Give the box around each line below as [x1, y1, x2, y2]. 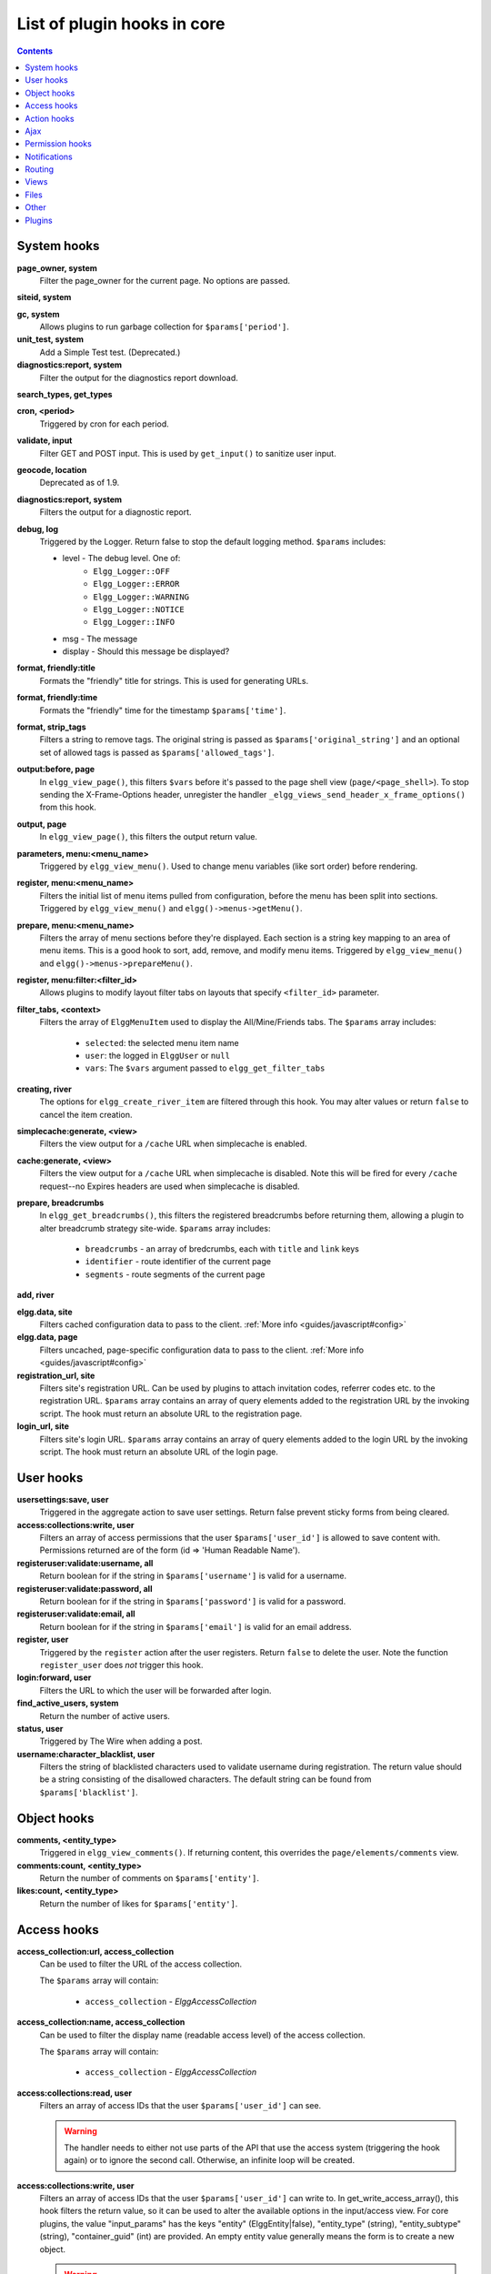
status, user [16, 1723, 64, 1734]
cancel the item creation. [39, 1109, 133, 1120]
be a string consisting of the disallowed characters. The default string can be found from [39, 1774, 372, 1785]
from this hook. [39, 801, 97, 813]
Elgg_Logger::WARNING [93, 591, 190, 602]
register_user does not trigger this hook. [39, 1659, 204, 1670]
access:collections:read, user [16, 2088, 132, 2098]
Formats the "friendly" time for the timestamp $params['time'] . [39, 705, 286, 716]
